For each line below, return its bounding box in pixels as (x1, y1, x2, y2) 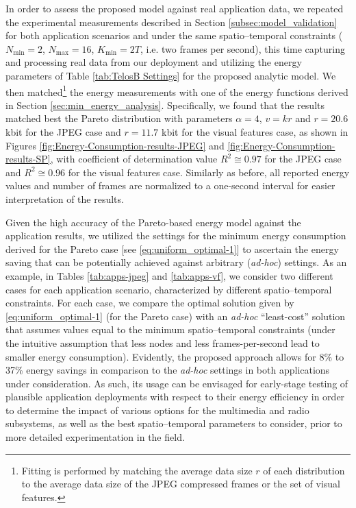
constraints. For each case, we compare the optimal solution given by (5, 295, 294, 310)
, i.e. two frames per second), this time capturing (140, 41, 345, 56)
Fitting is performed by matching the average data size (21, 463, 253, 477)
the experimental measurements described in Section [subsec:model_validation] (5, 14, 338, 29)
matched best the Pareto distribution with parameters (5, 111, 233, 125)
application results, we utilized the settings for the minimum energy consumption (5, 228, 346, 243)
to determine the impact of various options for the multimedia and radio (5, 402, 309, 417)
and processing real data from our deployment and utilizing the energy (5, 55, 302, 69)
